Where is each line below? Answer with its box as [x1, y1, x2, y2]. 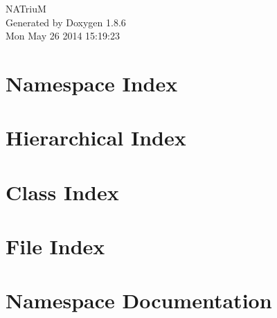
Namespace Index [6, 69, 178, 97]
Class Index [6, 177, 119, 206]
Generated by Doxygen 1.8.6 [6, 15, 126, 29]
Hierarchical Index [6, 123, 186, 152]
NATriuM [6, 1, 46, 15]
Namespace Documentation [6, 286, 272, 315]
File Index [6, 232, 105, 260]
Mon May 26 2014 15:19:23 [6, 28, 120, 43]
